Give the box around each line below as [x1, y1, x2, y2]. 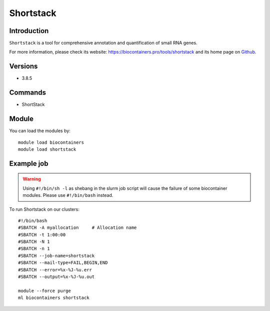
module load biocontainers [18, 139, 84, 145]
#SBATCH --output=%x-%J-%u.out [18, 274, 95, 280]
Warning [22, 176, 41, 182]
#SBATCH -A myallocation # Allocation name [18, 225, 137, 230]
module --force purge [18, 288, 71, 293]
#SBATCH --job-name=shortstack [18, 253, 95, 258]
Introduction [9, 27, 49, 35]
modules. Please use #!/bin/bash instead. [22, 192, 113, 198]
